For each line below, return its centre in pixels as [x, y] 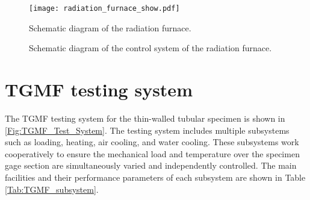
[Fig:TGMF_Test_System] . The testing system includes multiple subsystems [147, 130]
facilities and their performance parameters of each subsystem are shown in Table [155, 177]
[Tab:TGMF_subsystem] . [52, 189]
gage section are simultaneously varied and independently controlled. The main [151, 165]
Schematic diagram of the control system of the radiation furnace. [150, 48]
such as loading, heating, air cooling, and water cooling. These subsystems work [152, 142]
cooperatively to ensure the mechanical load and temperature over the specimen [152, 153]
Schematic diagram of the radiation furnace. [110, 27]
